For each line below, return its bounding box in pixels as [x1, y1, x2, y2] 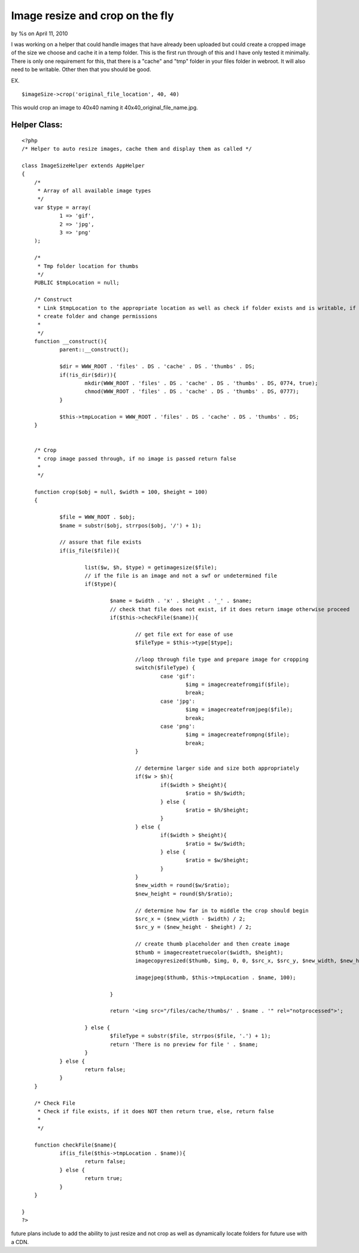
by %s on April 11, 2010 [11, 30, 68, 37]
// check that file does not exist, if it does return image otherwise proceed [109, 606, 350, 612]
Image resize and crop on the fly [11, 9, 174, 22]
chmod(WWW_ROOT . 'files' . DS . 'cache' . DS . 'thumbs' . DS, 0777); [84, 388, 299, 395]
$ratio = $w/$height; [185, 857, 249, 864]
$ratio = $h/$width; [185, 790, 246, 797]
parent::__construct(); [59, 346, 129, 353]
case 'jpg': [160, 697, 196, 705]
